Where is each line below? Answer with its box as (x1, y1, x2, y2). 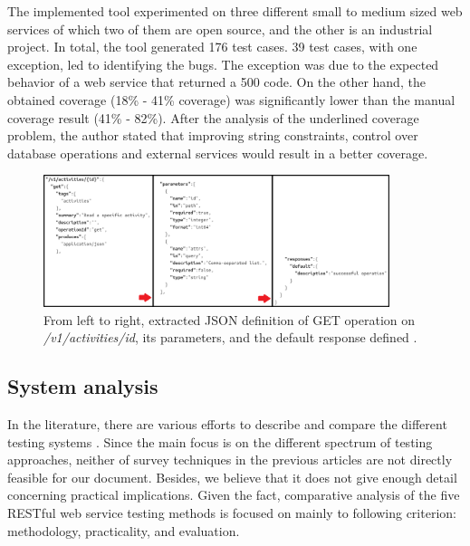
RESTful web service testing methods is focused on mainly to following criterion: (7, 503, 456, 522)
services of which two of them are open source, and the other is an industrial (7, 19, 433, 38)
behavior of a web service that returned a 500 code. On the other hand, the (7, 72, 426, 91)
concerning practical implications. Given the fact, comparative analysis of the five (7, 485, 460, 504)
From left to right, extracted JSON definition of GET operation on (43, 310, 416, 329)
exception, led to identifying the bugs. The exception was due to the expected (7, 54, 439, 73)
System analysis (7, 372, 158, 400)
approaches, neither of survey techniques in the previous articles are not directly (7, 450, 453, 469)
